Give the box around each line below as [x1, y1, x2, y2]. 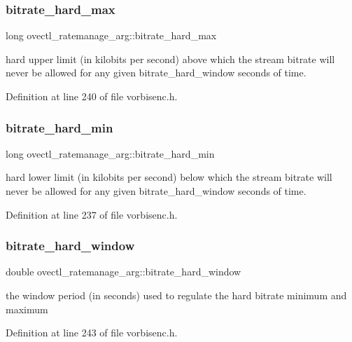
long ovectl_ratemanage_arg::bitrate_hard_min [6, 146, 215, 160]
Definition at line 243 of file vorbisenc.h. [6, 325, 178, 340]
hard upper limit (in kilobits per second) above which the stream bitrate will [6, 51, 335, 66]
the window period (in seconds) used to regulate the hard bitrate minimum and [6, 288, 347, 302]
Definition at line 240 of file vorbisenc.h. [6, 89, 178, 103]
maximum [6, 301, 48, 316]
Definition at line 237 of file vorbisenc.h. [6, 207, 178, 221]
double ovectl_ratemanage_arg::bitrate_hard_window [6, 264, 241, 279]
